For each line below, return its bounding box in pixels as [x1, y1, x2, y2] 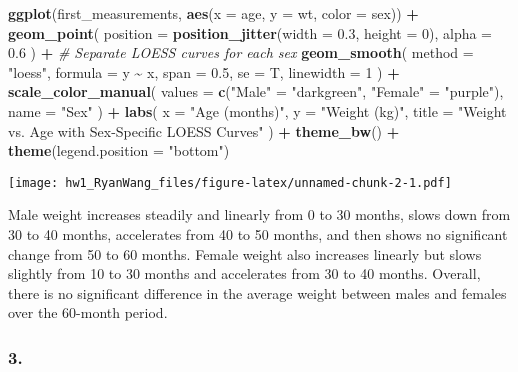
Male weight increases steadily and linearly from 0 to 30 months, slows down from [8, 204, 511, 225]
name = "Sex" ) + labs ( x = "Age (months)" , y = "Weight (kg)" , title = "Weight [8, 100, 507, 121]
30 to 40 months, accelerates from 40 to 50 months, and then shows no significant [8, 224, 508, 244]
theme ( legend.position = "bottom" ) [8, 140, 230, 161]
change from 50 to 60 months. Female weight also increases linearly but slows [8, 243, 482, 264]
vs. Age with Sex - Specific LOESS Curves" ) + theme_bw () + [8, 120, 400, 141]
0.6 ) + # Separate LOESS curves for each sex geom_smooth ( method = [8, 42, 474, 63]
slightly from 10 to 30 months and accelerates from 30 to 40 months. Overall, [8, 263, 481, 284]
